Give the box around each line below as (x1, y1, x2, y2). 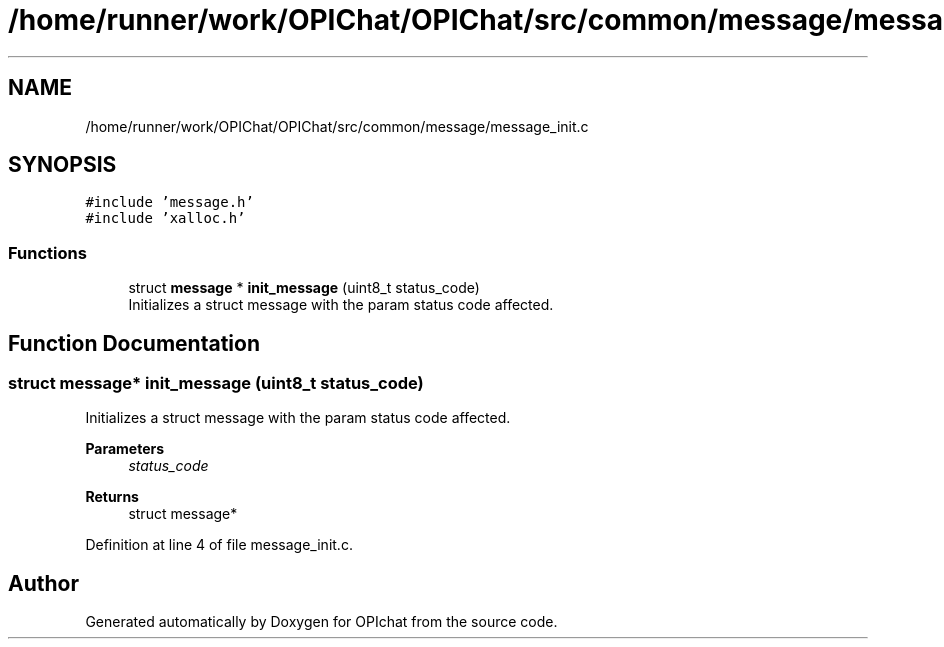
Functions (8, 242, 87, 263)
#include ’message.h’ (85, 194, 254, 211)
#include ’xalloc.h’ (85, 210, 246, 227)
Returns (85, 488, 139, 506)
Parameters (85, 440, 165, 458)
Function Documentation (8, 330, 260, 356)
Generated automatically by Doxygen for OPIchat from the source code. (85, 613, 558, 631)
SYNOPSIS (8, 152, 117, 178)
